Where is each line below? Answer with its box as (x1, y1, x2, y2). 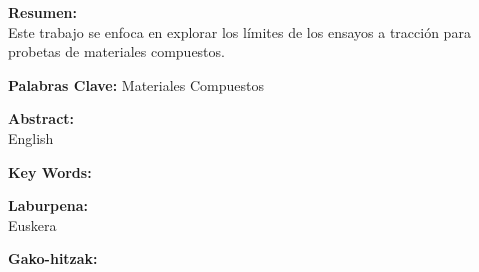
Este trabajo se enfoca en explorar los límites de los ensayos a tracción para (8, 21, 471, 42)
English (8, 127, 54, 148)
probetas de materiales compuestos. (8, 41, 225, 62)
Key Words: (8, 161, 92, 182)
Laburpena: (8, 195, 89, 216)
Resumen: (8, 2, 77, 22)
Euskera (8, 214, 57, 235)
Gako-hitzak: (8, 248, 98, 269)
